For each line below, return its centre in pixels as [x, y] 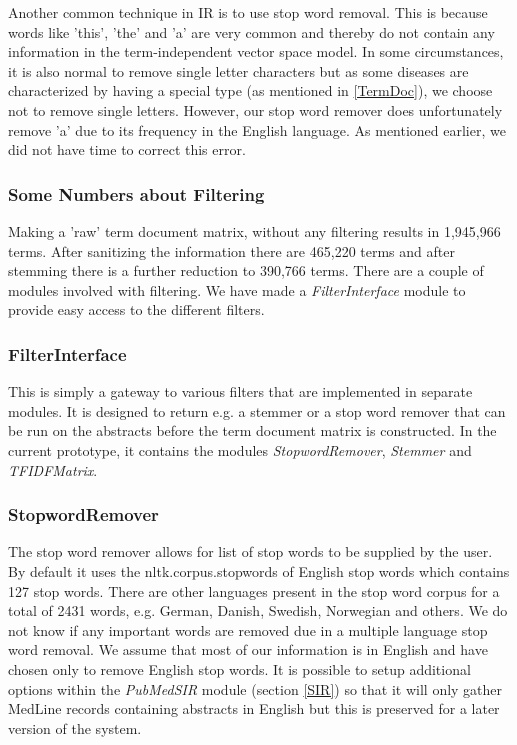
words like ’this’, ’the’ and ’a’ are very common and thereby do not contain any [251, 31]
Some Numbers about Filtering [136, 193]
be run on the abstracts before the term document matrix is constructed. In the [252, 430]
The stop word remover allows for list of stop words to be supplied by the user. [250, 551]
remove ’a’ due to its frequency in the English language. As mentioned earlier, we [257, 129]
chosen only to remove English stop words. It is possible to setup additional [239, 668]
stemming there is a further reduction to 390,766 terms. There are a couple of [246, 270]
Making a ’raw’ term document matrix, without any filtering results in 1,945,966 [254, 230]
